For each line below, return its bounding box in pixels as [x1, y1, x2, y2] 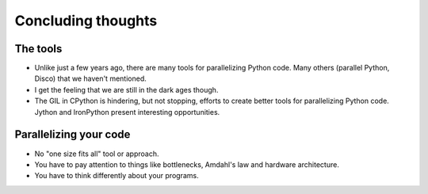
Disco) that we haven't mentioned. [34, 74, 147, 83]
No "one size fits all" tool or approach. [34, 149, 159, 158]
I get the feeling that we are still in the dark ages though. [34, 85, 219, 94]
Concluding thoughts [14, 12, 158, 29]
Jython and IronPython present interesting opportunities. [34, 107, 220, 116]
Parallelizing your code [14, 127, 131, 142]
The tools [14, 42, 63, 55]
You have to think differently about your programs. [34, 171, 199, 181]
